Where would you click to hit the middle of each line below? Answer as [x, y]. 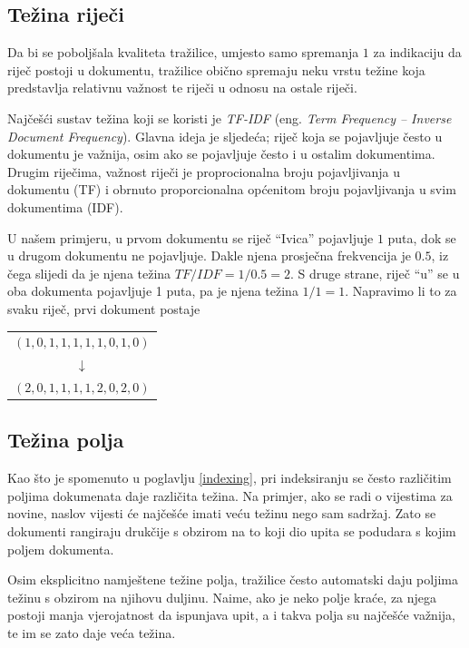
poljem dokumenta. [61, 549]
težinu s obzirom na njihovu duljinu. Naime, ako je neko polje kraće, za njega [222, 597]
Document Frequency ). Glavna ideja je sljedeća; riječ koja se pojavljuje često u [225, 136]
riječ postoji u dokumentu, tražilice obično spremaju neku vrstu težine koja [216, 69]
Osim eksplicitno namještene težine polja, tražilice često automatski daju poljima [233, 579]
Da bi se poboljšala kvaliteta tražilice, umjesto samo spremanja [183, 52]
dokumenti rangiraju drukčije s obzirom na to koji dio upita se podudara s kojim [232, 531]
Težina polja [66, 440]
